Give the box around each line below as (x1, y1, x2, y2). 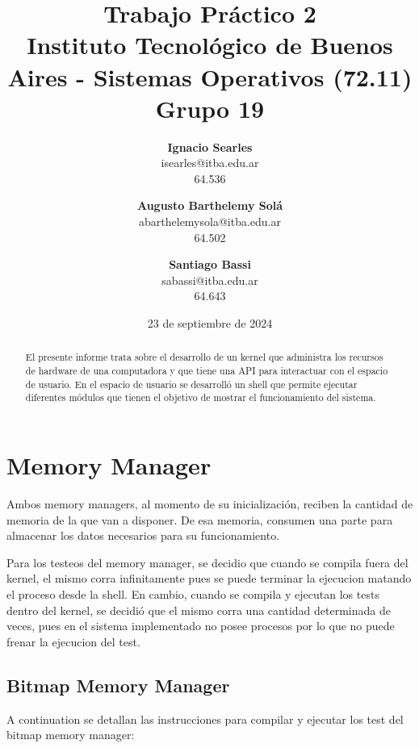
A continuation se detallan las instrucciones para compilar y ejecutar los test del (6, 710, 404, 727)
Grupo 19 (155, 91, 265, 124)
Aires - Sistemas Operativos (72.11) (7, 60, 413, 93)
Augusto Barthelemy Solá (136, 197, 283, 214)
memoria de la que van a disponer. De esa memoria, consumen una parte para (6, 511, 393, 528)
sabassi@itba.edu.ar (161, 271, 258, 288)
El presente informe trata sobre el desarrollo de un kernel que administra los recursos (25, 350, 383, 364)
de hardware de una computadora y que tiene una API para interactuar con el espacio (25, 364, 388, 378)
